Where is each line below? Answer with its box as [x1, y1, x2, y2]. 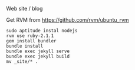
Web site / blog [6, 5, 43, 12]
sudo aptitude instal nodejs [6, 28, 78, 34]
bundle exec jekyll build [6, 54, 70, 59]
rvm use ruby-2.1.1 [6, 33, 54, 39]
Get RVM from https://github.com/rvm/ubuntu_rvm [6, 16, 129, 23]
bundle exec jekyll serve [6, 48, 70, 54]
